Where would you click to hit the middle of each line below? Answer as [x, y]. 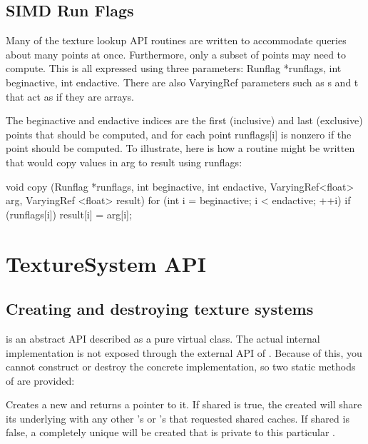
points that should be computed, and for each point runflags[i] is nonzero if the [179, 134]
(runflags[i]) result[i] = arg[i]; [69, 214]
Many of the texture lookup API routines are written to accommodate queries [176, 40]
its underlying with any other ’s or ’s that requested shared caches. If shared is [178, 418]
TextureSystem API [106, 263]
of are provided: [40, 380]
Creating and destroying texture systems [160, 309]
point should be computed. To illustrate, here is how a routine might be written [180, 148]
